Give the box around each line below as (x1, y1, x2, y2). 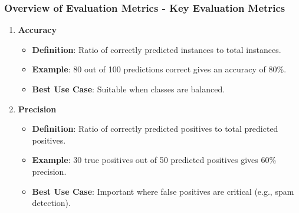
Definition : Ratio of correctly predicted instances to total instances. (32, 43, 281, 55)
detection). (32, 197, 71, 209)
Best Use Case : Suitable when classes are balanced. (32, 83, 225, 95)
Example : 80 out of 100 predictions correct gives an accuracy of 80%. (32, 63, 287, 75)
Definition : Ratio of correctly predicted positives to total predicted (32, 122, 278, 135)
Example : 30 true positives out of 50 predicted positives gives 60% (32, 154, 277, 166)
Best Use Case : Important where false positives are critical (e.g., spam (32, 185, 294, 197)
